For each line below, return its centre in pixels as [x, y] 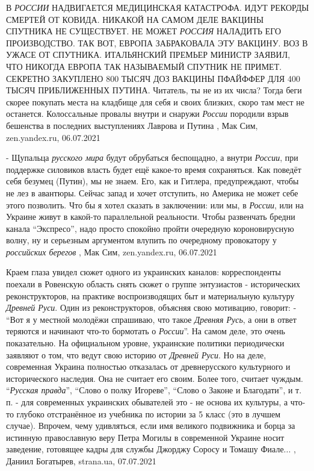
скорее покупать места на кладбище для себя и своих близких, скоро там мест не [155, 101]
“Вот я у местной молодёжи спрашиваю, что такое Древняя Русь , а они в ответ [151, 319]
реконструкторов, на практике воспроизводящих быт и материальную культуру [150, 295]
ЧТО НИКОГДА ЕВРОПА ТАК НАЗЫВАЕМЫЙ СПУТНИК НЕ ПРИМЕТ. [144, 66]
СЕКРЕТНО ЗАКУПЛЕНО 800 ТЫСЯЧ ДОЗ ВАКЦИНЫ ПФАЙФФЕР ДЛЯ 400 [153, 78]
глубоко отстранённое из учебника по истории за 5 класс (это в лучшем [149, 413]
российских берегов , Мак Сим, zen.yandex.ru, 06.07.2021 [112, 251]
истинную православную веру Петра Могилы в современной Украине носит [145, 437]
